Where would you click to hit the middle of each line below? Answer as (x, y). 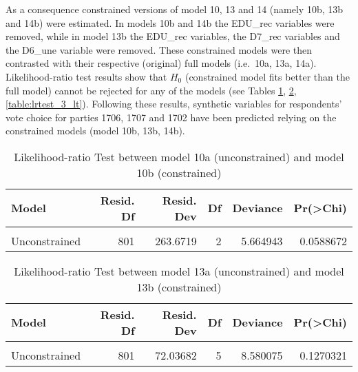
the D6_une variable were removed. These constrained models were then (159, 49)
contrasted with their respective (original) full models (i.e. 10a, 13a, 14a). (161, 63)
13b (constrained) (179, 287)
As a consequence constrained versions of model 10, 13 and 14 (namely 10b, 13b (175, 9)
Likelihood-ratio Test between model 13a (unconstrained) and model (179, 271)
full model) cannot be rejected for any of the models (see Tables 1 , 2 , (151, 90)
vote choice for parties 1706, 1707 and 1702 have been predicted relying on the (171, 117)
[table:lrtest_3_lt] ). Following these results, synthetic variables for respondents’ (174, 104)
